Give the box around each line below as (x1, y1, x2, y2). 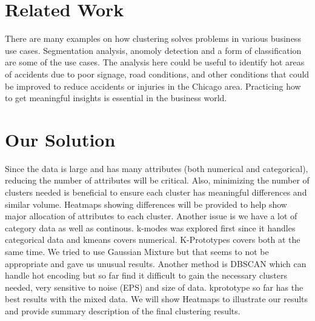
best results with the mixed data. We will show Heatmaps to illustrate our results (5, 293, 308, 305)
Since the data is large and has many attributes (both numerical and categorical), (5, 162, 308, 174)
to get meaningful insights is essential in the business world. (5, 91, 227, 104)
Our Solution (5, 127, 116, 151)
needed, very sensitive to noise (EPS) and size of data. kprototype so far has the (5, 280, 303, 293)
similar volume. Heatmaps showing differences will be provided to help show (5, 197, 287, 210)
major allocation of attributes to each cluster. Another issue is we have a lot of (5, 210, 297, 222)
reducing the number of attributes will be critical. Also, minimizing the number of (5, 174, 310, 187)
